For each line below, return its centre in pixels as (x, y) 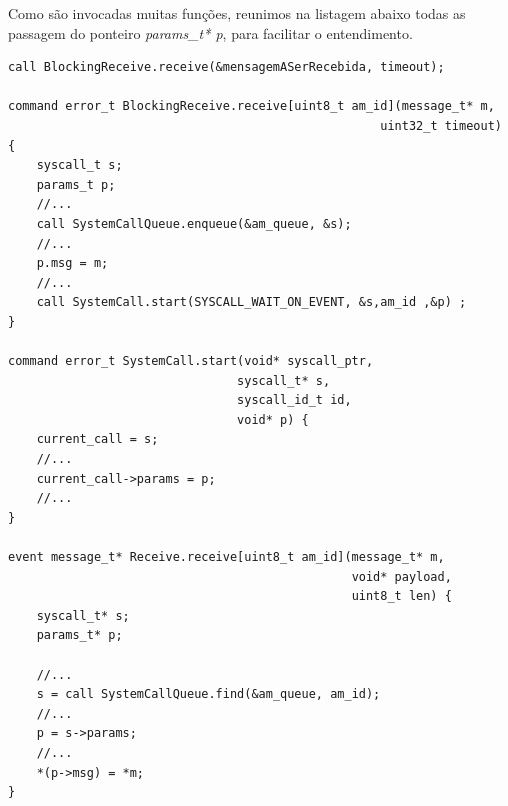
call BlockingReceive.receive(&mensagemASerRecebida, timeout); (226, 67)
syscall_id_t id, (294, 400)
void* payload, (401, 576)
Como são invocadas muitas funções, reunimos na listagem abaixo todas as (237, 13)
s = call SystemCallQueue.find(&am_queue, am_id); (208, 694)
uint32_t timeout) (441, 125)
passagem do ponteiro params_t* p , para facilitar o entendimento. (210, 32)
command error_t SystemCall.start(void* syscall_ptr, (191, 361)
